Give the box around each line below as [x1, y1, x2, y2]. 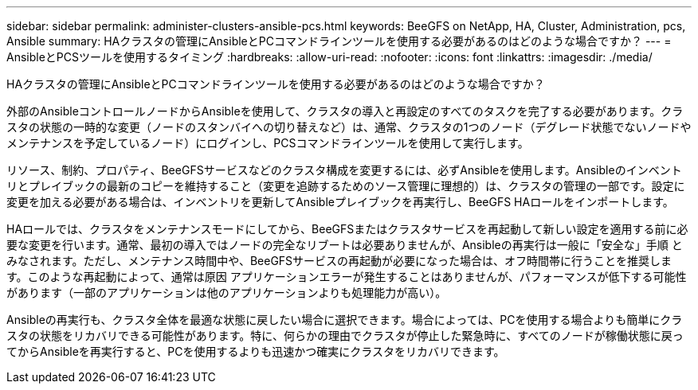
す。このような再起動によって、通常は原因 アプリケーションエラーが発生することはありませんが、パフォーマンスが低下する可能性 [6, 270, 687, 283]
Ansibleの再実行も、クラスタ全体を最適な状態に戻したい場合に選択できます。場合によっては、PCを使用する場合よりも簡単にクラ [6, 313, 683, 326]
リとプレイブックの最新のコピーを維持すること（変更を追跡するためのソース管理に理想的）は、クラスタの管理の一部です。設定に [6, 179, 685, 193]
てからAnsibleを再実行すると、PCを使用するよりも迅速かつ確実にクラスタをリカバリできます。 [6, 345, 505, 358]
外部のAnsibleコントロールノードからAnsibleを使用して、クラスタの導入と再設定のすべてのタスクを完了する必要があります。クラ [6, 104, 684, 118]
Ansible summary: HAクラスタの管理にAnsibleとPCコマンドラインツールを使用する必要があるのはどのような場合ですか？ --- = [6, 34, 672, 48]
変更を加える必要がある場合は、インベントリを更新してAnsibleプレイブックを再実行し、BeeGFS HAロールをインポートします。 [6, 195, 674, 209]
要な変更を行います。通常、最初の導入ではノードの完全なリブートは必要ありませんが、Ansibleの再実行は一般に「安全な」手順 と [6, 238, 683, 252]
